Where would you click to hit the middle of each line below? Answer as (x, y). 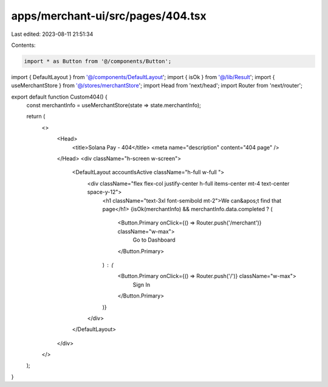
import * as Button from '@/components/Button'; (98, 61)
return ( (36, 116)
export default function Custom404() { (59, 97)
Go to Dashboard (154, 240)
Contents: (23, 45)
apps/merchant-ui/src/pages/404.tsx (109, 16)
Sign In (142, 284)
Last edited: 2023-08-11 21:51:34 (52, 34)
